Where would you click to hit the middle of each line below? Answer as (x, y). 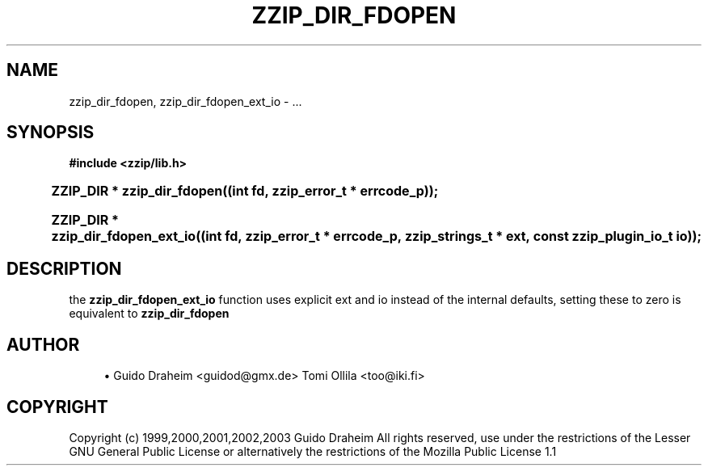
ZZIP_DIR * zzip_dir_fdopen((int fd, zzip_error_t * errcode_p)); (245, 191)
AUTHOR (43, 344)
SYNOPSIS (51, 133)
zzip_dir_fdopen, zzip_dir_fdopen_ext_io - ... (185, 101)
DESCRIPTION (64, 268)
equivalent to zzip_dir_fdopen (149, 314)
